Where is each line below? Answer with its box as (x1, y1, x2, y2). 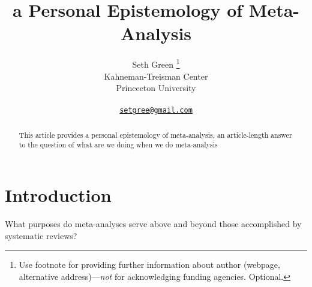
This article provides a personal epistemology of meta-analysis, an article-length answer (19, 129, 292, 140)
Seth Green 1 (132, 56, 180, 70)
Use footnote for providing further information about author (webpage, (19, 258, 280, 271)
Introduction (5, 183, 112, 207)
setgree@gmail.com (119, 106, 193, 115)
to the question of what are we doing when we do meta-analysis (19, 140, 218, 150)
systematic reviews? (5, 229, 77, 241)
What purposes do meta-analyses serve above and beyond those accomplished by (5, 217, 302, 230)
